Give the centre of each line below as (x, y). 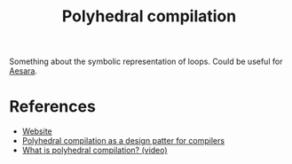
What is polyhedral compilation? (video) (95, 150)
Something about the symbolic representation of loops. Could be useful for (146, 62)
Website (37, 131)
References (52, 107)
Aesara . (24, 71)
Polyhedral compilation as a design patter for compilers (123, 141)
